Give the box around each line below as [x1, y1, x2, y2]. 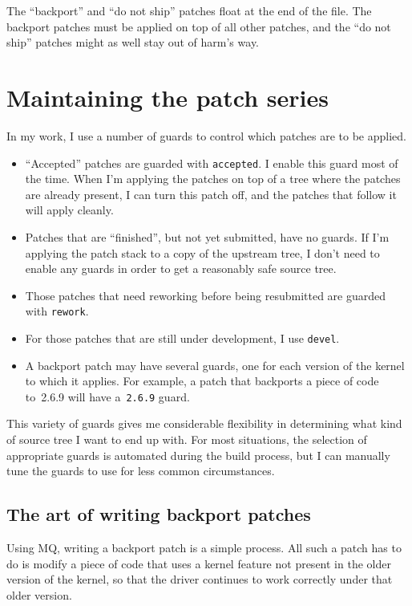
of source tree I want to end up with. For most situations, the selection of [6, 431, 367, 448]
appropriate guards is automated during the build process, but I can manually [6, 446, 390, 463]
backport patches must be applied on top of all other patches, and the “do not [6, 18, 391, 35]
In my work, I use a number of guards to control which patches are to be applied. [6, 127, 406, 144]
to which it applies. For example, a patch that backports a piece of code [25, 372, 379, 389]
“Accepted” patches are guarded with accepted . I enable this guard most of [25, 154, 398, 171]
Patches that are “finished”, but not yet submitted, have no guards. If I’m [25, 228, 390, 245]
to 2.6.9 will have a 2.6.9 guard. [25, 388, 190, 405]
